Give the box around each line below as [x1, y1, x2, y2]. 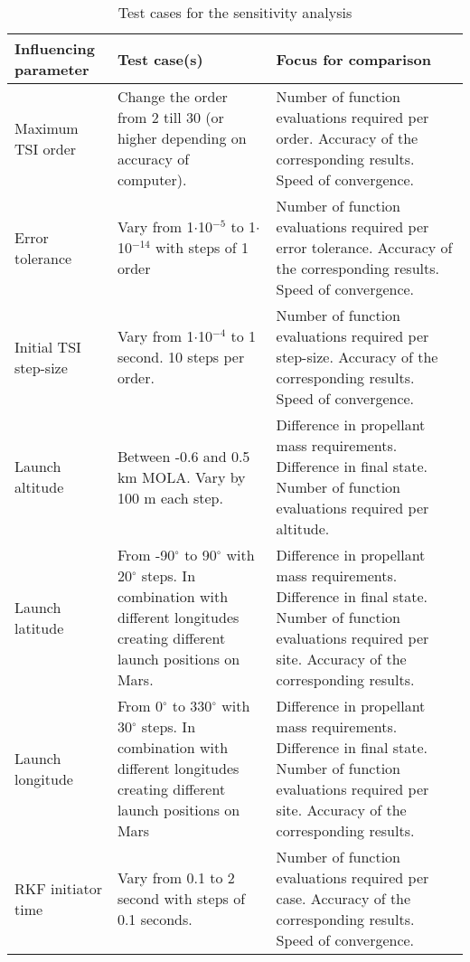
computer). [117, 169, 187, 190]
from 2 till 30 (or [117, 107, 224, 127]
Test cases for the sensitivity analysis [117, 2, 352, 23]
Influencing [14, 38, 96, 59]
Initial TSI [14, 335, 81, 357]
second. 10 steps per [117, 346, 245, 367]
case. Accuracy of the [276, 888, 411, 909]
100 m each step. [117, 486, 223, 508]
